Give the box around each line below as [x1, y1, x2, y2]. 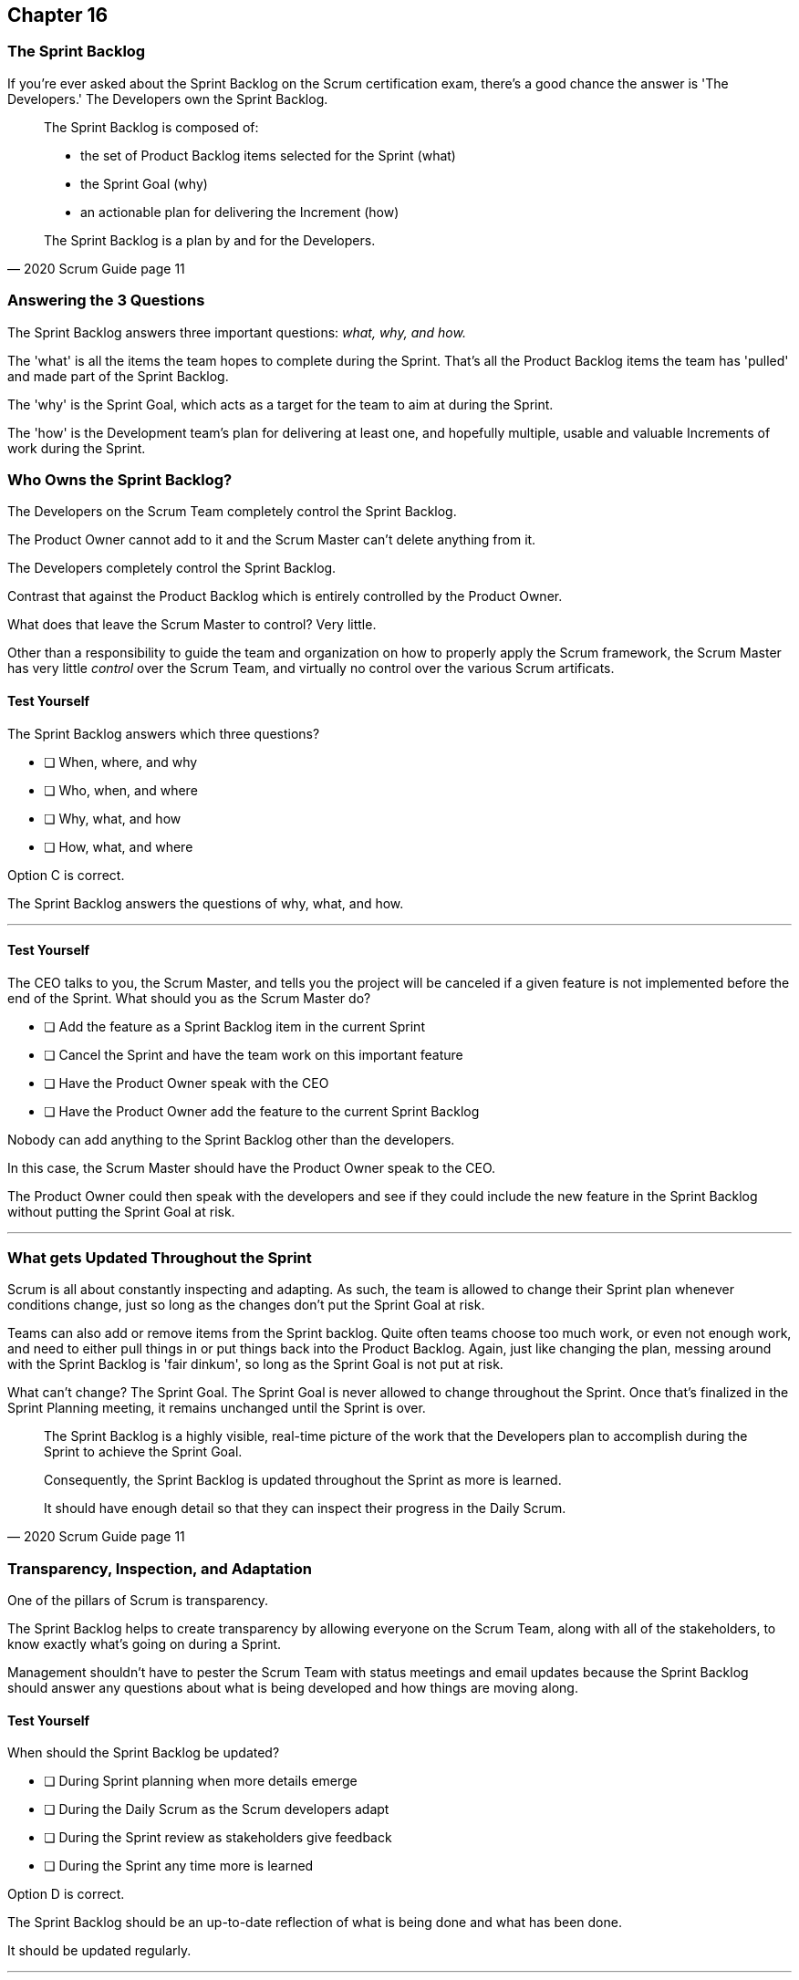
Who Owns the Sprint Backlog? [7, 470, 233, 489]
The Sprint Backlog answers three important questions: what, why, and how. [7, 324, 466, 340]
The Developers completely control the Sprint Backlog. [7, 560, 337, 576]
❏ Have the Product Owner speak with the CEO [44, 1074, 329, 1091]
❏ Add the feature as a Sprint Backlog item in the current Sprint [44, 1018, 425, 1034]
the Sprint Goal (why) [80, 175, 208, 192]
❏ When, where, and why [44, 753, 198, 770]
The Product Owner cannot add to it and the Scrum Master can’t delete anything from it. [7, 532, 536, 548]
